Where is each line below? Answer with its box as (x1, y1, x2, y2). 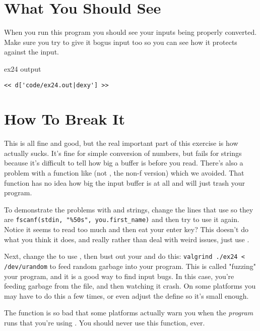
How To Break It (4, 108, 125, 129)
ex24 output (4, 63, 41, 74)
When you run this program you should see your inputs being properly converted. (4, 27, 257, 37)
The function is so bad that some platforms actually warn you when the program (4, 307, 253, 318)
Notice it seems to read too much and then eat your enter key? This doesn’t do (4, 224, 248, 235)
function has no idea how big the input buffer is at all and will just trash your (4, 177, 245, 188)
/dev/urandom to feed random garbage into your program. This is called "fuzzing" (4, 260, 256, 271)
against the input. (4, 46, 59, 57)
